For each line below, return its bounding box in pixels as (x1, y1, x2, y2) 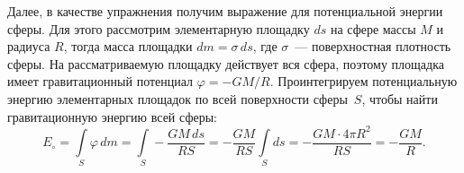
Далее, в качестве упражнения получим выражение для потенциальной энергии (7, 2, 443, 20)
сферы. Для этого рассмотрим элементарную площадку (7, 19, 310, 38)
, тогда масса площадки (63, 37, 193, 56)
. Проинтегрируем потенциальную (269, 72, 458, 91)
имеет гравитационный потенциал (7, 72, 194, 91)
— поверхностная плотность (295, 37, 451, 56)
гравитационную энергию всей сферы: (7, 107, 217, 125)
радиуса (7, 37, 50, 56)
